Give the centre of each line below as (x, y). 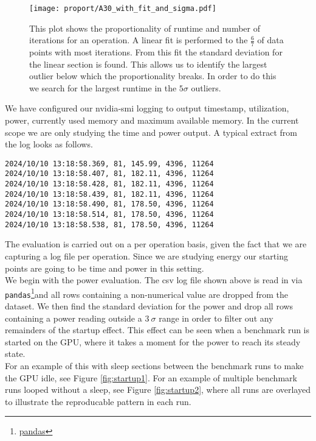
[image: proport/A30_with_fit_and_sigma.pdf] (123, 9)
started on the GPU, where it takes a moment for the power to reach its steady (153, 341)
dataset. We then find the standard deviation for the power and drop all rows (149, 306)
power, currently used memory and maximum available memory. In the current (152, 120)
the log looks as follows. (49, 144)
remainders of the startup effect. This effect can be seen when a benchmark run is (157, 330)
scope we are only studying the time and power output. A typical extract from (151, 132)
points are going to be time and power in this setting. (105, 268)
